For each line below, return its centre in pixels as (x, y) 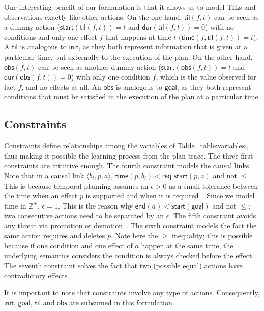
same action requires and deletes (55, 235)
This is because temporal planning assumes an (76, 185)
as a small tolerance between (214, 185)
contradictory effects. (37, 275)
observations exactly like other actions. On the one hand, (93, 17)
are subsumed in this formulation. (122, 303)
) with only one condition (110, 77)
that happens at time (138, 36)
